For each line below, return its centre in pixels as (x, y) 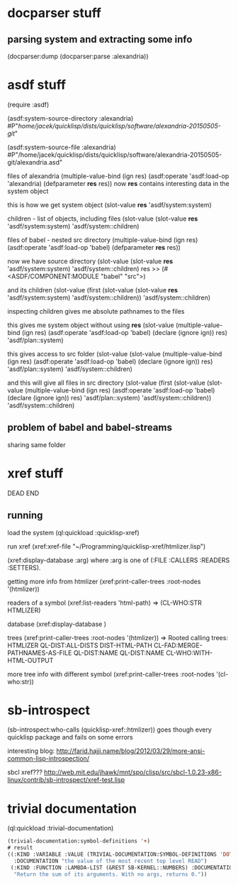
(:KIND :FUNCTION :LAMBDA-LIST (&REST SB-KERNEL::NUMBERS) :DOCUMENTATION (123, 867)
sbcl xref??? (25, 772)
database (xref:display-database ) (57, 624)
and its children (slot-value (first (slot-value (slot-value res (93, 290)
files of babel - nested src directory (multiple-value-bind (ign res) (103, 240)
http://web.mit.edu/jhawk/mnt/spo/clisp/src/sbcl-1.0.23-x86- (132, 772)
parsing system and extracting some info (100, 39)
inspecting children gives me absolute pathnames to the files (96, 311)
